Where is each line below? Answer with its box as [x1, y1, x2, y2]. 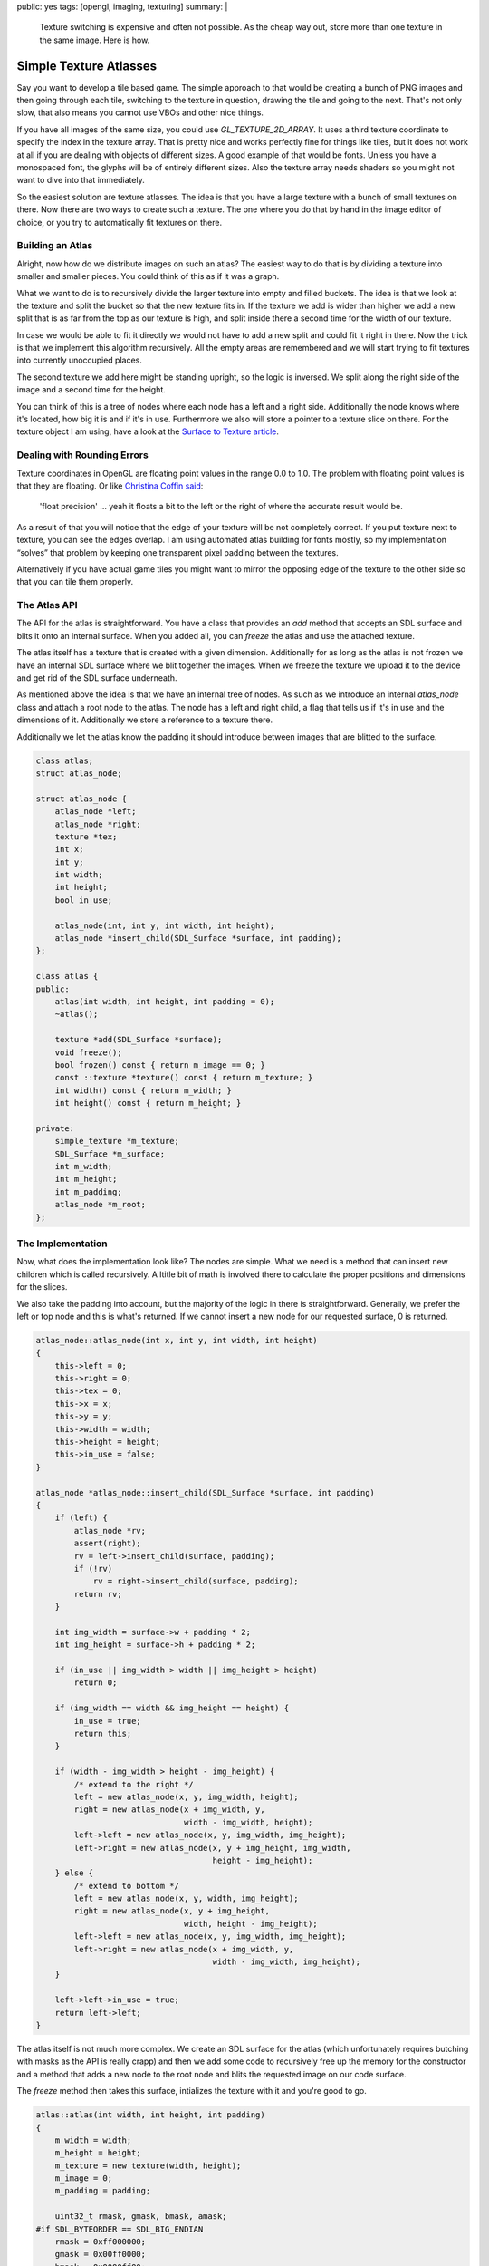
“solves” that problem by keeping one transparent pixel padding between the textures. [16, 547, 339, 557]
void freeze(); [54, 1047, 122, 1058]
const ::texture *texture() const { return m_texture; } [54, 1072, 313, 1083]
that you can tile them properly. [16, 576, 134, 587]
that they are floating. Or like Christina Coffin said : [16, 480, 204, 491]
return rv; [73, 1589, 122, 1599]
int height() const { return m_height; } [54, 1098, 242, 1109]
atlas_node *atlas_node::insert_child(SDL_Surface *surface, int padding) [35, 1487, 376, 1497]
